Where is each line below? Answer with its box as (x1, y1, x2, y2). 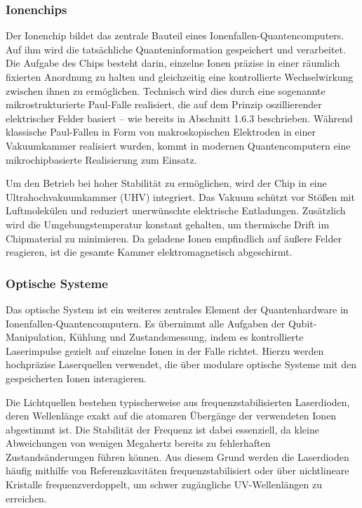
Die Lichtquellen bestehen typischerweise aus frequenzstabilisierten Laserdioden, (6, 394, 350, 409)
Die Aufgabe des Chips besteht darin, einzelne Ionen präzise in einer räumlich (6, 56, 340, 70)
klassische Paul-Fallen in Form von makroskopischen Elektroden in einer (6, 124, 316, 139)
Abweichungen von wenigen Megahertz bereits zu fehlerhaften (6, 436, 271, 450)
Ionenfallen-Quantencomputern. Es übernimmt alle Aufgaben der (6, 315, 286, 330)
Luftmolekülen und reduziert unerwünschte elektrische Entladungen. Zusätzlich (6, 203, 346, 218)
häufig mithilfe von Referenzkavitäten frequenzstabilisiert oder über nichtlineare (6, 463, 349, 478)
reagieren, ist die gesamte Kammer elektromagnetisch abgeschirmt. (6, 245, 293, 259)
